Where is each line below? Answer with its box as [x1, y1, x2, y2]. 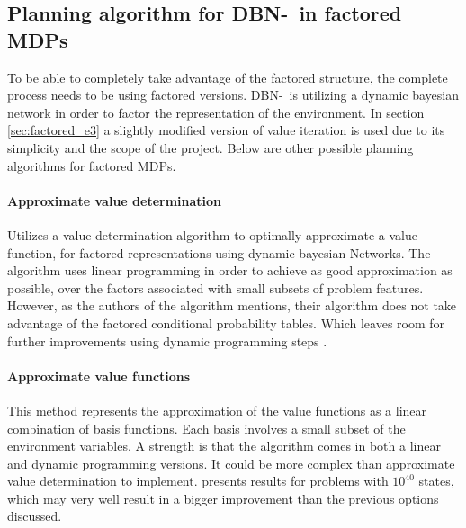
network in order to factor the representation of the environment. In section [7, 103, 425, 121]
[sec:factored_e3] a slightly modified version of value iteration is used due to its [7, 121, 445, 139]
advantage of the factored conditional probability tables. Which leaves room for [7, 313, 445, 332]
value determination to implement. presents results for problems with [7, 471, 389, 490]
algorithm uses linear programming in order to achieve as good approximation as [7, 261, 453, 280]
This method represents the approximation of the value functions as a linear [7, 400, 427, 419]
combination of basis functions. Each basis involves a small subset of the [7, 418, 406, 437]
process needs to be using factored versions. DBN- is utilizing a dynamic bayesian [7, 85, 459, 104]
